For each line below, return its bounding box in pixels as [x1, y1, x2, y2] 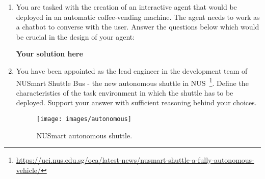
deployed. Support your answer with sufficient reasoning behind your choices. [16, 97, 257, 108]
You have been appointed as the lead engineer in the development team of [16, 65, 248, 76]
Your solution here [16, 48, 83, 59]
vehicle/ [16, 164, 41, 175]
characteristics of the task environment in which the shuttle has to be [16, 87, 233, 98]
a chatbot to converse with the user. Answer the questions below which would [16, 21, 259, 32]
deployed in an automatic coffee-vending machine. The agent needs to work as [16, 11, 260, 22]
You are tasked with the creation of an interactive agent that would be [16, 2, 237, 12]
